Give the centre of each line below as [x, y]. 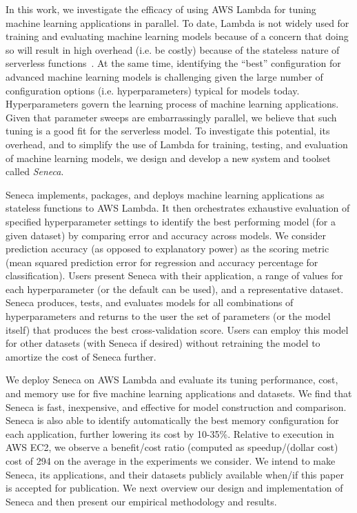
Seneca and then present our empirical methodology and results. [141, 501]
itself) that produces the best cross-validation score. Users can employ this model [177, 329]
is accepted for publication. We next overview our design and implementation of [174, 488]
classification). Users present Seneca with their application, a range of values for [174, 275]
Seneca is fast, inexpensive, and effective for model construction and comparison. [176, 406]
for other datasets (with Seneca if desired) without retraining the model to [163, 343]
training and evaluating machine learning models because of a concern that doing [177, 36]
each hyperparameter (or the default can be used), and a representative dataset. [175, 289]
